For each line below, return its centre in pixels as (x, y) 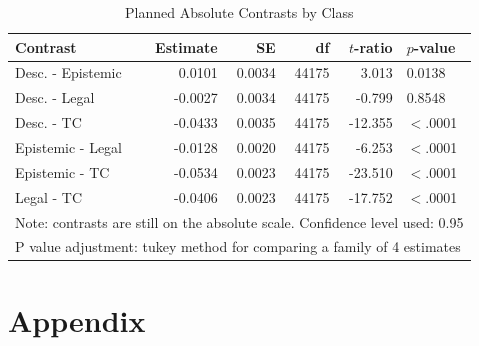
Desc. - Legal (55, 97)
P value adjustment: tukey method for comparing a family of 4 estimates (238, 246)
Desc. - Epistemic (68, 72)
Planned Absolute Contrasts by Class (239, 12)
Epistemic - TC (62, 171)
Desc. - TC (48, 122)
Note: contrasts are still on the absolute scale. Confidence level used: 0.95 (239, 221)
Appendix (77, 319)
